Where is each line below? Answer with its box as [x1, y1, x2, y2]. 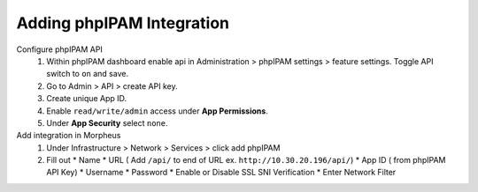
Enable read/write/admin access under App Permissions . [46, 106, 269, 116]
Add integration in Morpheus [16, 130, 121, 141]
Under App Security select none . [46, 117, 168, 128]
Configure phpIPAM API [16, 44, 104, 55]
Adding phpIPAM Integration [16, 13, 230, 33]
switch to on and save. [46, 69, 128, 79]
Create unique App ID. [46, 93, 127, 104]
